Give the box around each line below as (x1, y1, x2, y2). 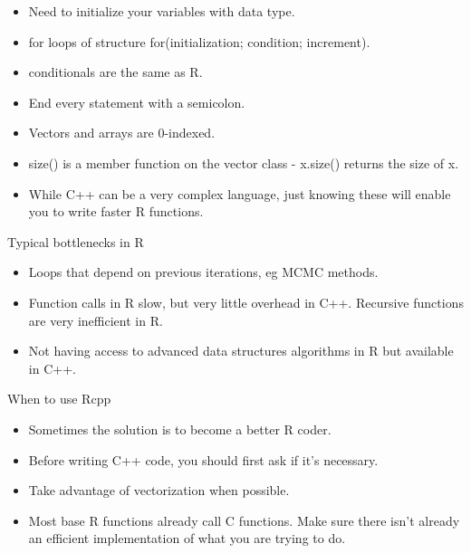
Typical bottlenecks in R (7, 232, 144, 251)
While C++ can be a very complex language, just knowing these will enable (28, 184, 451, 203)
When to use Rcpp (7, 389, 111, 408)
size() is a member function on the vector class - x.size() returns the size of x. (28, 153, 459, 172)
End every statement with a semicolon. (28, 92, 245, 111)
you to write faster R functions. (28, 202, 204, 221)
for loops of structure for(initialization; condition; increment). (28, 32, 370, 51)
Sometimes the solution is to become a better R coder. (28, 419, 332, 438)
